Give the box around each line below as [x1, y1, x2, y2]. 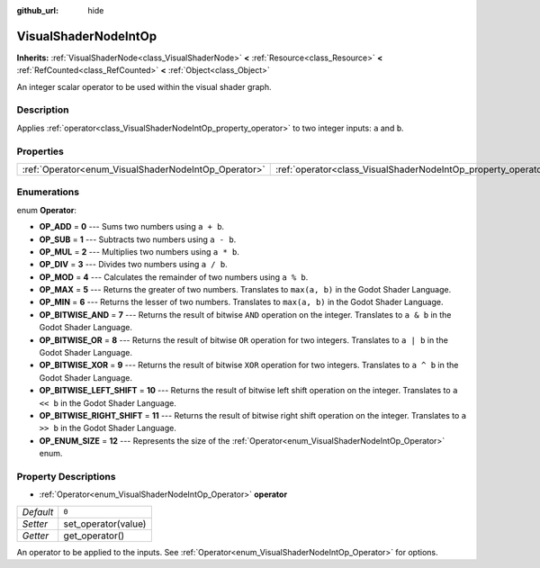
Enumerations [16, 185, 80, 198]
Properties [16, 145, 65, 158]
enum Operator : [16, 204, 76, 215]
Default [22, 505, 54, 518]
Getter [22, 529, 49, 542]
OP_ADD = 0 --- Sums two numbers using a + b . [39, 221, 225, 232]
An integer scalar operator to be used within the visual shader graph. [16, 81, 272, 92]
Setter [22, 518, 49, 530]
